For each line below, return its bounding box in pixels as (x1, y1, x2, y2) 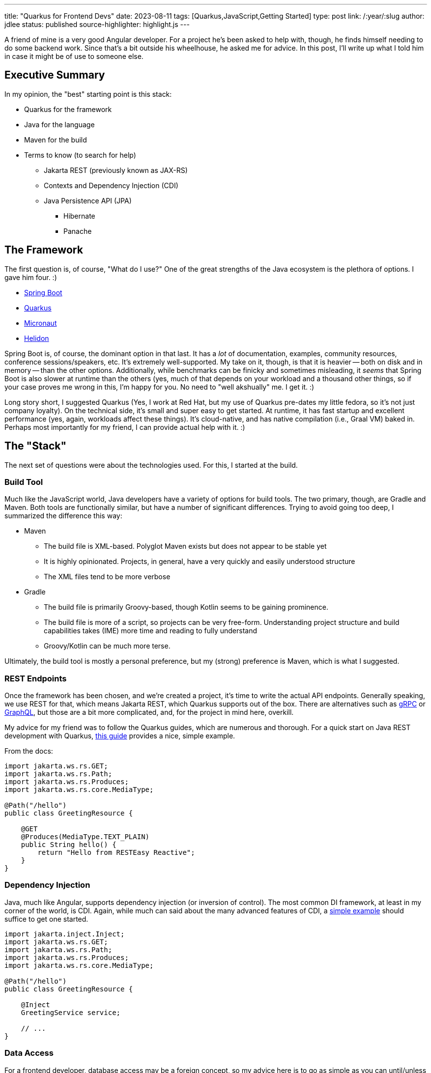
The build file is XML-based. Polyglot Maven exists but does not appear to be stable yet (44, 542, 327, 551)
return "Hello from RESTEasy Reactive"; (37, 848, 195, 857)
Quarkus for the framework (24, 105, 112, 113)
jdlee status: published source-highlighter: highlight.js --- (4, 20, 190, 28)
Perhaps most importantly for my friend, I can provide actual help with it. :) (4, 423, 245, 431)
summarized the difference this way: (4, 511, 122, 520)
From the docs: (4, 747, 53, 756)
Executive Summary (4, 69, 105, 82)
